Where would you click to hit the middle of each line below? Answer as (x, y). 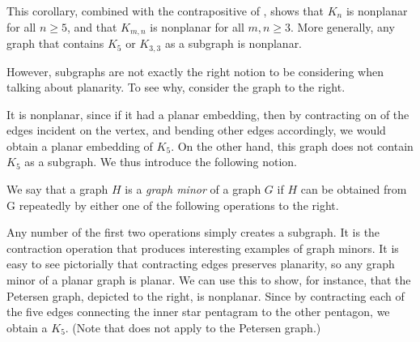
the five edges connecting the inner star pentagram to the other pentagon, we (198, 312)
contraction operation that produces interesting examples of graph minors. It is (203, 248)
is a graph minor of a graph (193, 189)
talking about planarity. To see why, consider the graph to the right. (176, 87)
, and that (92, 26)
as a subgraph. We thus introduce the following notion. (161, 162)
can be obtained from (354, 189)
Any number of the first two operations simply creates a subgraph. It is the (193, 232)
